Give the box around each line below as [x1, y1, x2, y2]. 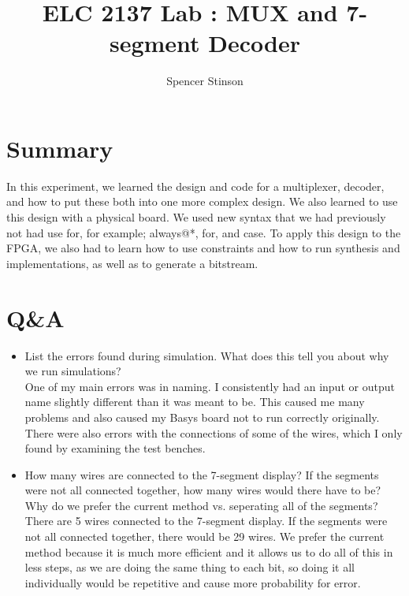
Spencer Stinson [166, 73, 244, 89]
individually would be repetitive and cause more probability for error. [24, 574, 361, 590]
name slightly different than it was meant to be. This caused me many [24, 393, 365, 410]
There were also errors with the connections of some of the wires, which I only [24, 424, 403, 441]
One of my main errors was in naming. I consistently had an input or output [24, 378, 395, 394]
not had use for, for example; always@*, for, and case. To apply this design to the [6, 224, 401, 240]
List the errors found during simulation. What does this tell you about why [24, 347, 389, 363]
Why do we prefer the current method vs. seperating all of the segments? [24, 497, 378, 513]
